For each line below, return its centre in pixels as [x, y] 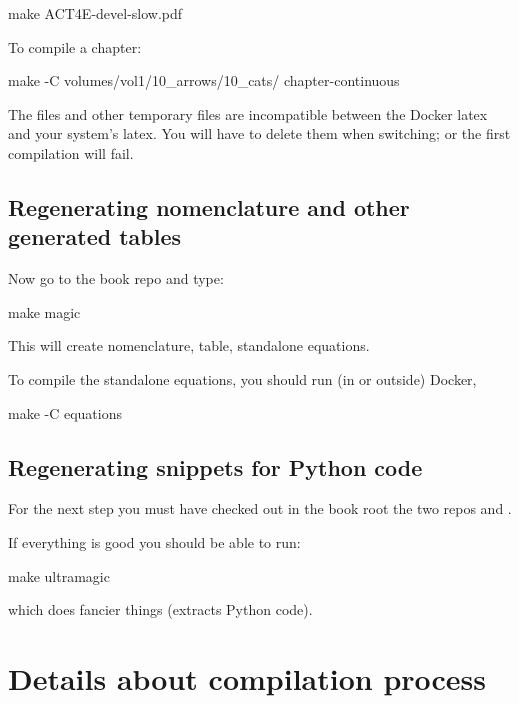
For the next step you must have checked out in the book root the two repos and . [260, 508]
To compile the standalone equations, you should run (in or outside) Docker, [242, 378]
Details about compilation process [247, 677]
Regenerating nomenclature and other [209, 206]
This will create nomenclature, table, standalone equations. [189, 345]
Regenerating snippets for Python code [215, 466]
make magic [44, 311]
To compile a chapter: [75, 46]
